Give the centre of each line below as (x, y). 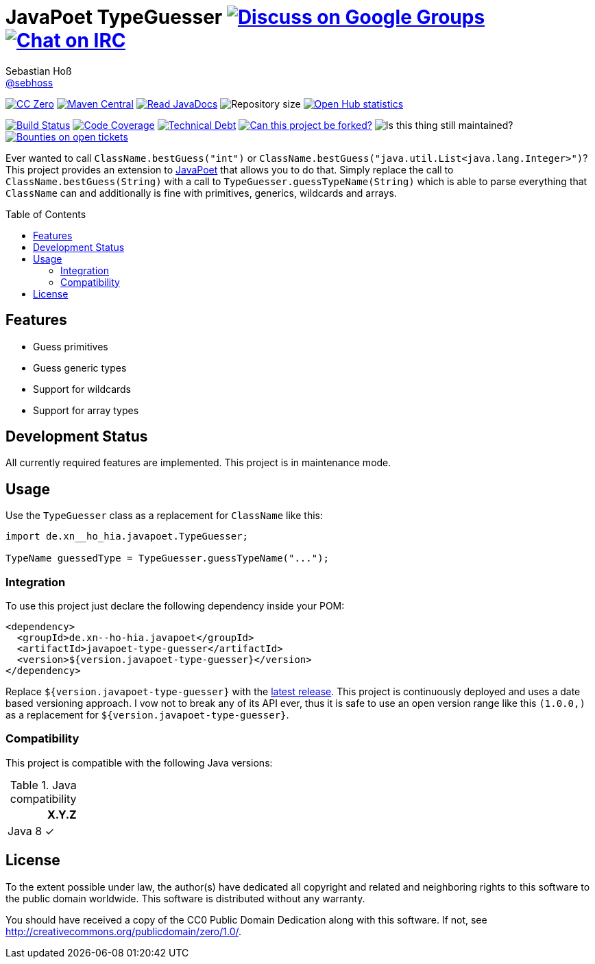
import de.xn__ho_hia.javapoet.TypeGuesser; (127, 537)
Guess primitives (71, 346)
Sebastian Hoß (39, 71)
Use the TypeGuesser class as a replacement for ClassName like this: (164, 516)
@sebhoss (29, 82)
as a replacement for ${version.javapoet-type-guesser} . (147, 715)
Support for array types (86, 410)
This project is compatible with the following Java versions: (139, 762)
